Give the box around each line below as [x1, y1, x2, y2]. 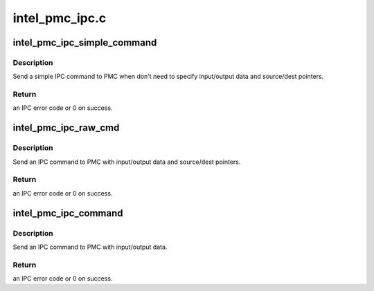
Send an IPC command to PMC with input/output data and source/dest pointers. [12, 158, 241, 166]
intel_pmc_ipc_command [12, 207, 123, 219]
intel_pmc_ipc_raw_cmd [12, 122, 120, 134]
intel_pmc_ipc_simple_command [12, 37, 157, 48]
